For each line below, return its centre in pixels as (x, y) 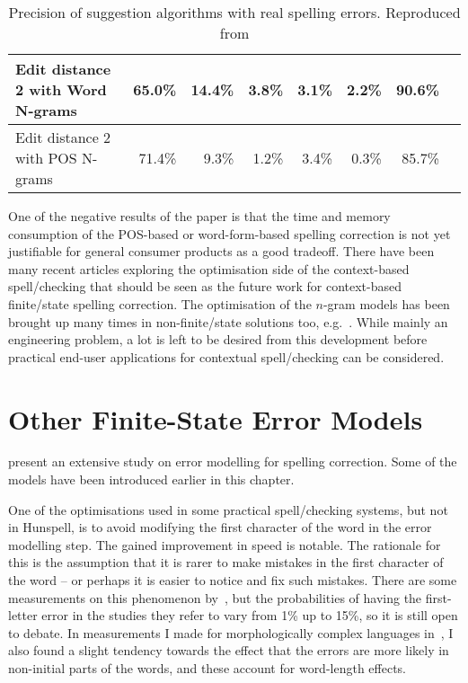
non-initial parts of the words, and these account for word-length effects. (208, 668)
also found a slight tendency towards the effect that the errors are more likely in (229, 650)
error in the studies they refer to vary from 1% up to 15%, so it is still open (250, 615)
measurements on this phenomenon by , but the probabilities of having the (215, 597)
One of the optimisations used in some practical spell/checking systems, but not (228, 509)
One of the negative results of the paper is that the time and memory (199, 216)
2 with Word (61, 89)
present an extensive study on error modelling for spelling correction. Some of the (233, 461)
